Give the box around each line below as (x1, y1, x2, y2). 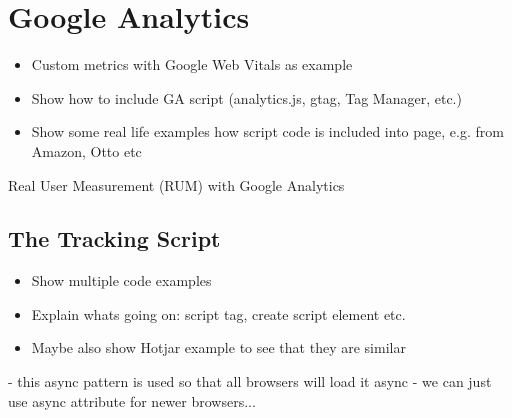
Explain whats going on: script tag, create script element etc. (31, 303, 406, 324)
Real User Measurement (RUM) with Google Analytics (8, 174, 345, 195)
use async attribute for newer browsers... (8, 390, 256, 411)
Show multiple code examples (31, 270, 212, 291)
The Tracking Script (8, 223, 221, 254)
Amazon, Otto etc (31, 140, 142, 161)
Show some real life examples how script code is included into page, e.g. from (31, 121, 504, 142)
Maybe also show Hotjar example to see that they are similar (31, 337, 406, 358)
